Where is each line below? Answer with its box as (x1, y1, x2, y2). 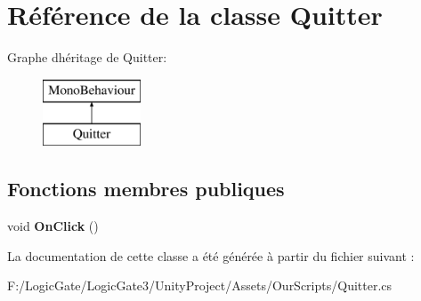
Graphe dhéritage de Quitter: (7, 48, 167, 67)
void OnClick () (7, 217, 99, 235)
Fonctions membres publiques (7, 175, 285, 202)
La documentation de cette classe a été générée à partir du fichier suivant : (7, 246, 415, 265)
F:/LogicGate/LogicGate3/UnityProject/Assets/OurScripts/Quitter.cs (7, 276, 393, 295)
